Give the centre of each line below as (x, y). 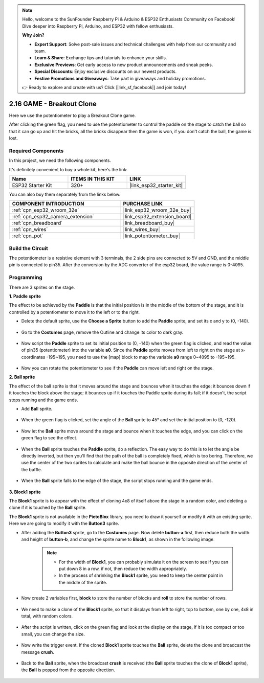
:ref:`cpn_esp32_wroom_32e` (45, 210)
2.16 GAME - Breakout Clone (53, 103)
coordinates (33, 357)
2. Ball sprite (22, 377)
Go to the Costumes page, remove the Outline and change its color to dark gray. (102, 332)
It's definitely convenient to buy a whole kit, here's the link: (68, 169)
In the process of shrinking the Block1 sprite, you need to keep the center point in (141, 575)
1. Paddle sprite (25, 296)
